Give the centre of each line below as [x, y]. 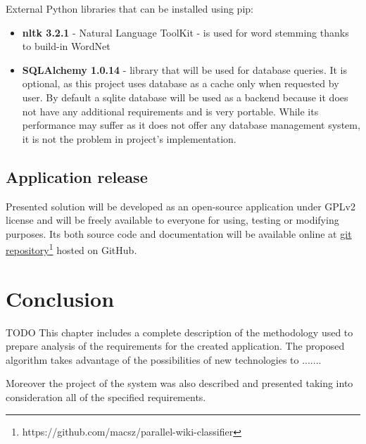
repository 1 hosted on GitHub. [71, 249]
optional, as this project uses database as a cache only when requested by [181, 83]
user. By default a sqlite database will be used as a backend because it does [185, 97]
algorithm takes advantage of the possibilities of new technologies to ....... [164, 359]
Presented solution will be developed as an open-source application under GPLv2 [181, 206]
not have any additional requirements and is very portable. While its [170, 111]
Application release [77, 176]
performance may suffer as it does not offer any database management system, [191, 125]
